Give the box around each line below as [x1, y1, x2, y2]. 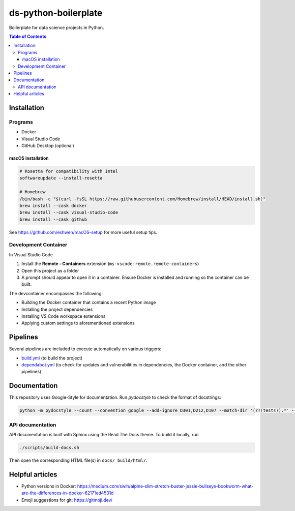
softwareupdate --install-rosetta [19, 175, 103, 181]
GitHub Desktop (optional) [21, 143, 75, 149]
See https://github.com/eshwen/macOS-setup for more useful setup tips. [9, 229, 157, 235]
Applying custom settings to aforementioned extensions [21, 320, 135, 326]
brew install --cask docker [19, 203, 87, 209]
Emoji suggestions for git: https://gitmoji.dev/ [21, 497, 113, 503]
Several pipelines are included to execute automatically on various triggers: [9, 346, 162, 352]
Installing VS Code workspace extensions [21, 313, 106, 319]
